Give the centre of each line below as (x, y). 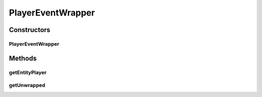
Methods (23, 58)
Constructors (30, 30)
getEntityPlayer (28, 72)
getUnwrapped (27, 85)
